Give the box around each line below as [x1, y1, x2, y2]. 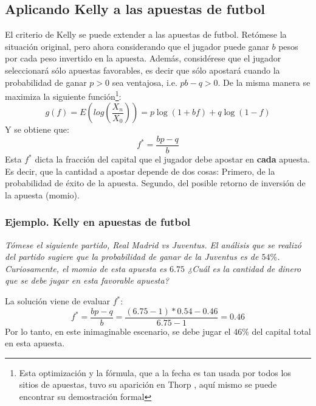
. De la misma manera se [218, 75, 311, 88]
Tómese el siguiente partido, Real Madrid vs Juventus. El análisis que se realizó [5, 238, 301, 251]
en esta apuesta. [5, 337, 65, 349]
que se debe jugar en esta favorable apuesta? [5, 274, 169, 287]
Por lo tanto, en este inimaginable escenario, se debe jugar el [5, 324, 231, 337]
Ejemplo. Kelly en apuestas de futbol [5, 214, 191, 229]
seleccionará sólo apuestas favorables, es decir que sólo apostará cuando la [5, 63, 280, 76]
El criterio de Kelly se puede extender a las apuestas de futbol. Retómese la [5, 28, 287, 41]
